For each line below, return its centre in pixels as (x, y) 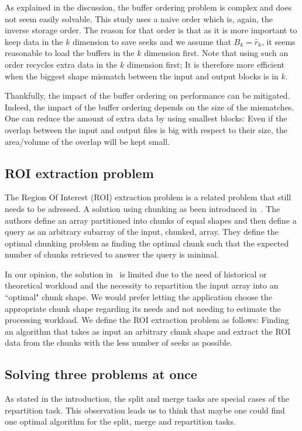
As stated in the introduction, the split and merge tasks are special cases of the (147, 399)
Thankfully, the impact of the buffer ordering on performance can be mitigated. (147, 95)
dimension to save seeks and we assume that (152, 41)
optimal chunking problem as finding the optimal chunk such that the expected (147, 243)
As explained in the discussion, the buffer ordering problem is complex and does (148, 7)
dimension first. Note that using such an (216, 53)
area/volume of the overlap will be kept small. (87, 141)
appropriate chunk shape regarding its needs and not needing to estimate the (143, 308)
